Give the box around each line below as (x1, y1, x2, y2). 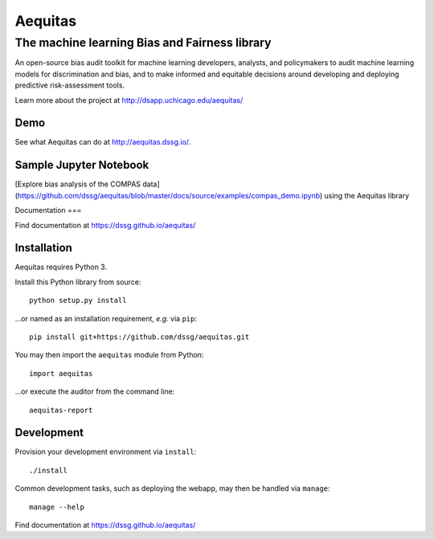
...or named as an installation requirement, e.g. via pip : (14, 313, 197, 323)
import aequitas (29, 369, 93, 378)
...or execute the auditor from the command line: (14, 386, 175, 397)
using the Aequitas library (324, 190, 410, 200)
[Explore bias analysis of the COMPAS (14, 179, 141, 189)
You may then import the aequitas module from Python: (14, 350, 204, 360)
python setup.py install (29, 296, 127, 305)
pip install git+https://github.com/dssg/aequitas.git (29, 333, 250, 341)
